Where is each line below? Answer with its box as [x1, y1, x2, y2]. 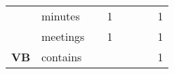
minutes [41, 8, 80, 24]
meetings [41, 28, 85, 44]
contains [41, 49, 82, 65]
